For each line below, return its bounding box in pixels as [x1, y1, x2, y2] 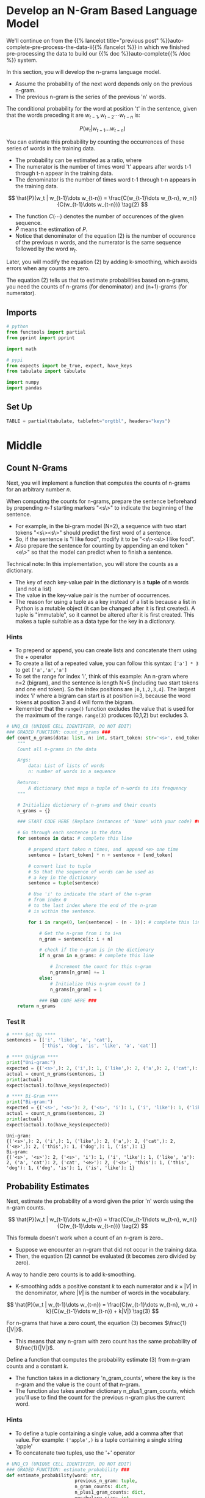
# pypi [6, 357, 23, 363]
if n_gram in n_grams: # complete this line [38, 953, 154, 959]
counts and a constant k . [6, 1362, 69, 1370]
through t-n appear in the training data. [15, 169, 113, 177]
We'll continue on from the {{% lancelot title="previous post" [6, 37, 159, 44]
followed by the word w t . [15, 245, 77, 254]
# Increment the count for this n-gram [49, 964, 151, 970]
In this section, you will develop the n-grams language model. [6, 68, 161, 75]
